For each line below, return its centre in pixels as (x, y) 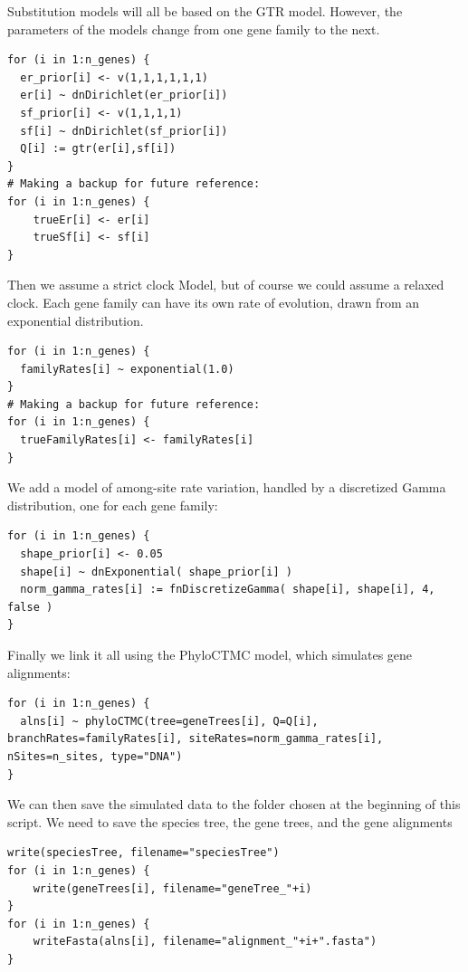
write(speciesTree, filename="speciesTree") (143, 853)
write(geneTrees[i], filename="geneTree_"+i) (172, 888)
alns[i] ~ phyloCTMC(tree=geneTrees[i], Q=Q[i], (169, 721)
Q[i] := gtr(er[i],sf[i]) (98, 149)
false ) (30, 607)
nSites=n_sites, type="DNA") (95, 756)
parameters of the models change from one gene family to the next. (194, 29)
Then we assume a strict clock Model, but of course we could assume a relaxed (226, 285)
